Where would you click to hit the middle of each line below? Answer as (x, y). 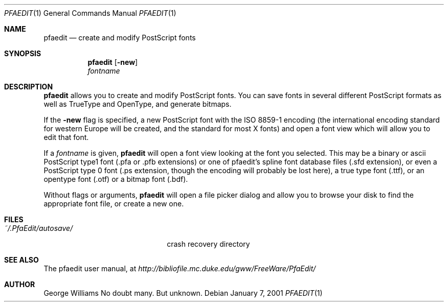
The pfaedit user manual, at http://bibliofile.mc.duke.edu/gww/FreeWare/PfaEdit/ (180, 268)
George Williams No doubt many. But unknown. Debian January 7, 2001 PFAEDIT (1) (183, 293)
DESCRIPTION (29, 87)
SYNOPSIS (23, 53)
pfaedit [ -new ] (113, 62)
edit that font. (66, 137)
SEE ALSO (21, 260)
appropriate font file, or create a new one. (114, 204)
